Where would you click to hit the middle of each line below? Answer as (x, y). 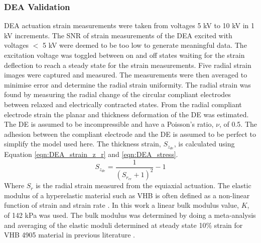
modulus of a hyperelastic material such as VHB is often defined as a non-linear (127, 195)
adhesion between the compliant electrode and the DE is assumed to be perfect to (130, 134)
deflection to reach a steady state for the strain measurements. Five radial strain (128, 65)
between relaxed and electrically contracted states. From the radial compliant (123, 104)
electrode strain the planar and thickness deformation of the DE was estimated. (126, 114)
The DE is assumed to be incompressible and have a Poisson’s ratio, (109, 124)
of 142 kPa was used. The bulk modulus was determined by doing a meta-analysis (130, 215)
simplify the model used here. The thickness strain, (83, 144)
